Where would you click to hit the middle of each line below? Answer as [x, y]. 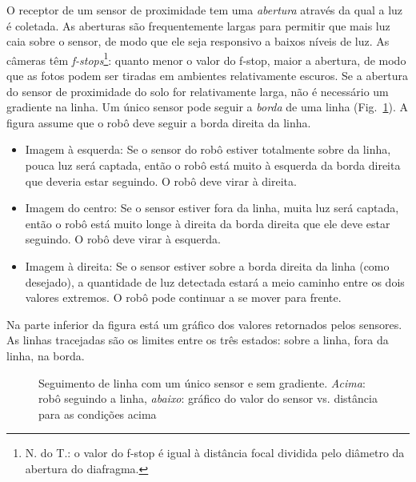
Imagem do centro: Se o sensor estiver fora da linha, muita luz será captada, [212, 208]
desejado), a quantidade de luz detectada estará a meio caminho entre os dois [215, 281]
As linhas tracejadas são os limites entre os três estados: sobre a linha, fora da [198, 340]
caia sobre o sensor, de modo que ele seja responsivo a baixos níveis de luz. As [198, 41]
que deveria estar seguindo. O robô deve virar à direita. [161, 181]
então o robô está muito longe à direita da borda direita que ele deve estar [208, 223]
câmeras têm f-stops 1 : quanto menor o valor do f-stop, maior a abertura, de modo [206, 58]
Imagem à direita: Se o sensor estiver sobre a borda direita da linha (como [207, 265]
